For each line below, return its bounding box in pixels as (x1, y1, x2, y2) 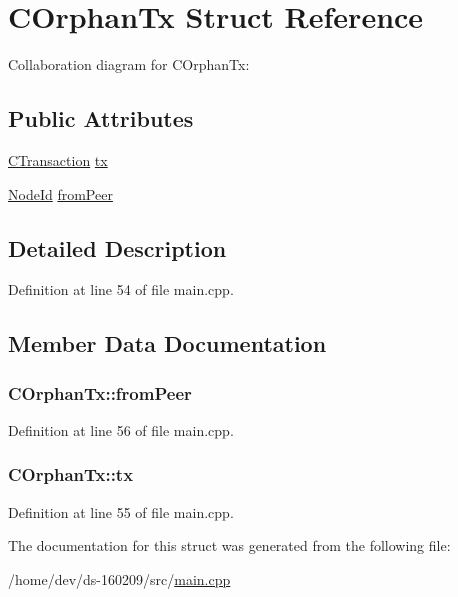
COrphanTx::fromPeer (8, 380, 192, 405)
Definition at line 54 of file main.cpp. (8, 279, 234, 300)
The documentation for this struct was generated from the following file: (8, 535, 451, 556)
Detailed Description (8, 232, 227, 263)
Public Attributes (8, 103, 194, 134)
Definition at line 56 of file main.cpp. (8, 419, 234, 440)
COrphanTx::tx (8, 462, 134, 487)
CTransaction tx (8, 149, 108, 170)
